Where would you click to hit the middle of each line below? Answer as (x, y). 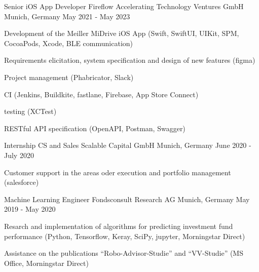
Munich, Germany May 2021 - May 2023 (67, 16)
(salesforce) (22, 182)
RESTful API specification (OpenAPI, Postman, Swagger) (95, 128)
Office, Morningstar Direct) (46, 263)
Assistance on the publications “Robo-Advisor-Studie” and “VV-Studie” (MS (124, 253)
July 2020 (19, 155)
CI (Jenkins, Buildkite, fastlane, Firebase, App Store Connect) (101, 94)
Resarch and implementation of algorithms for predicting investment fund (119, 226)
